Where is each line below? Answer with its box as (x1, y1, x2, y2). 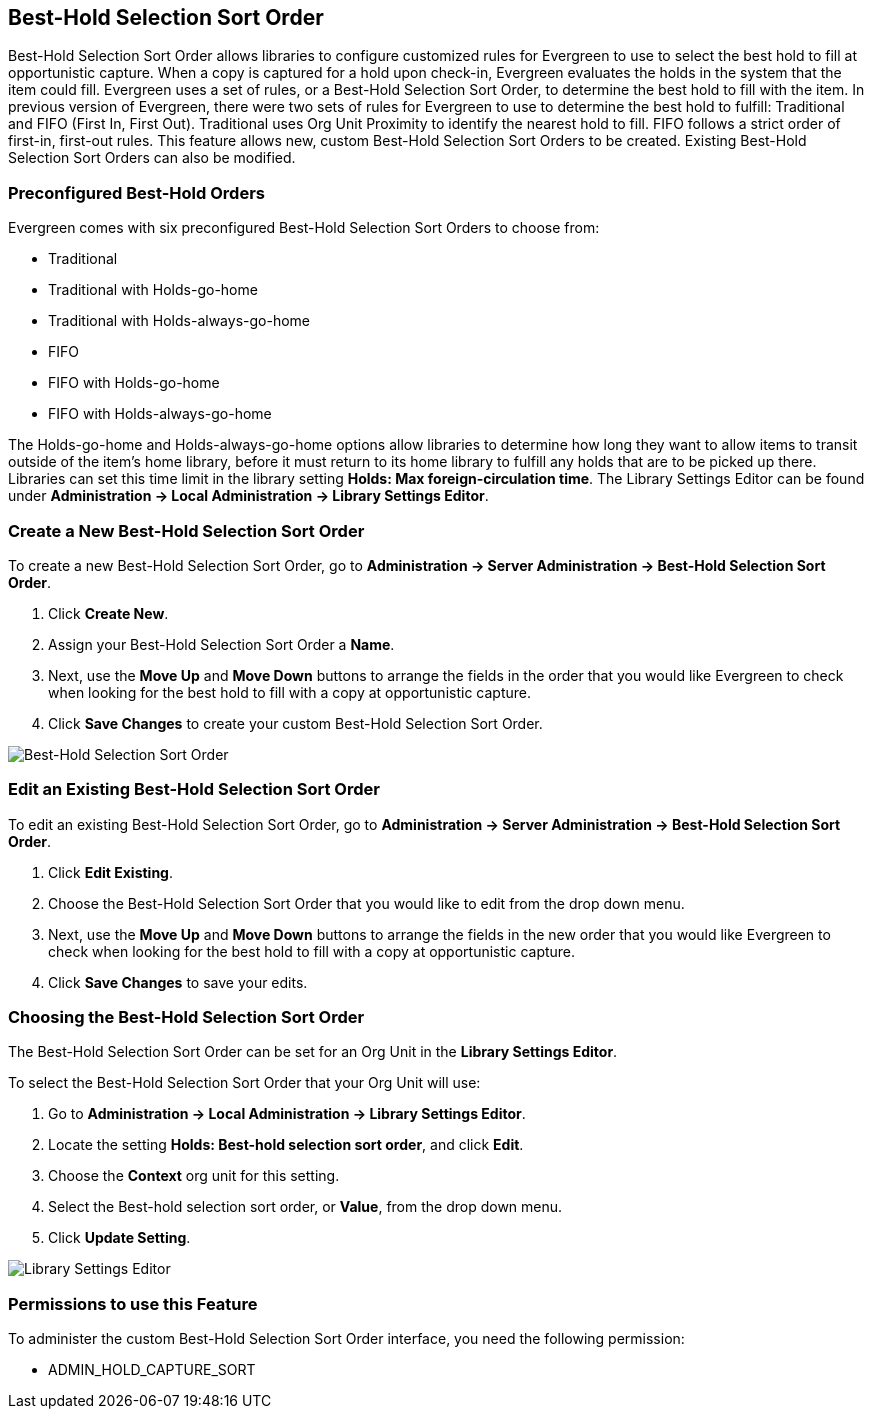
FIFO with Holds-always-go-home (48, 405, 272, 423)
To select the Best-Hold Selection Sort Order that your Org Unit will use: (8, 1074, 481, 1092)
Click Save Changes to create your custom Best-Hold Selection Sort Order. (48, 714, 543, 732)
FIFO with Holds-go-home (48, 374, 220, 392)
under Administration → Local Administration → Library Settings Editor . (8, 487, 489, 505)
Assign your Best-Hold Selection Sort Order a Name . (48, 635, 395, 653)
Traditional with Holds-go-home (48, 281, 258, 299)
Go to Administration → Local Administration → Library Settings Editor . (48, 1105, 526, 1123)
